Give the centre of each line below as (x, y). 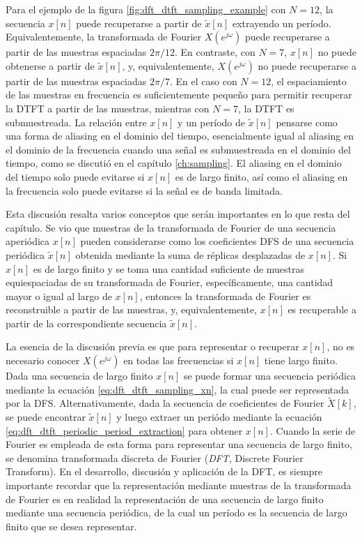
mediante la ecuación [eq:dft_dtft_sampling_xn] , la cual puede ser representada (178, 389)
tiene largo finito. (301, 360)
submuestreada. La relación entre (76, 122)
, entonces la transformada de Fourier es (225, 296)
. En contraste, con (215, 52)
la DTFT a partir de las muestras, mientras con (108, 108)
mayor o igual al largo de (59, 296)
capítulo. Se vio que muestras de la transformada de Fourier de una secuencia (171, 227)
